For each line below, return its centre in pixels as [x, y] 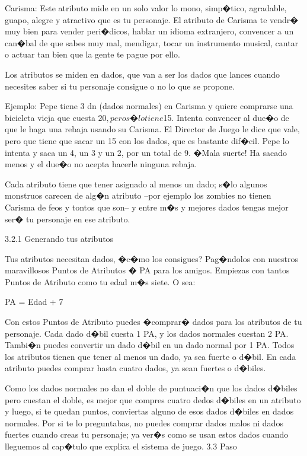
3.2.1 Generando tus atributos [59, 239]
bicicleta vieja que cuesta [50, 117]
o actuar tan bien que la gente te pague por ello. [93, 54]
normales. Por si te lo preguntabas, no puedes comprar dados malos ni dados [144, 422]
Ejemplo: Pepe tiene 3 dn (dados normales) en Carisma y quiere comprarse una [149, 106]
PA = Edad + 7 [34, 302]
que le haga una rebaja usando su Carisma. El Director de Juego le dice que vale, [152, 129]
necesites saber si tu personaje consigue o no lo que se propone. [120, 86]
